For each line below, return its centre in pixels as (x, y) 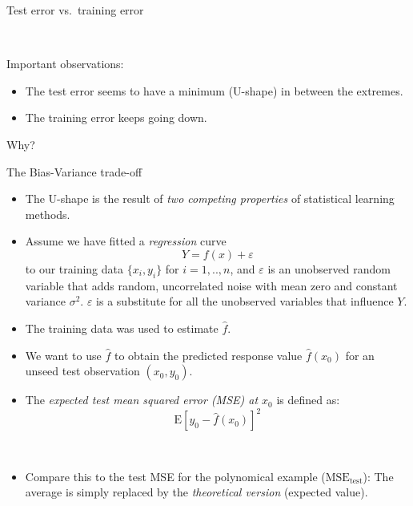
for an (360, 355)
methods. (48, 214)
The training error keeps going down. (116, 117)
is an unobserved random (329, 268)
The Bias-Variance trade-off (74, 171)
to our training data (74, 268)
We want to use (63, 355)
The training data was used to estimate (122, 328)
